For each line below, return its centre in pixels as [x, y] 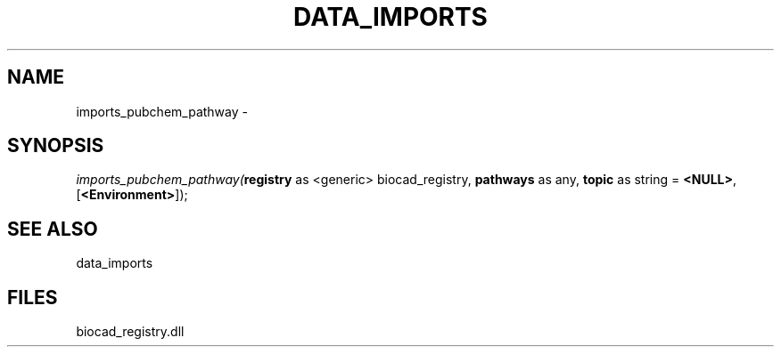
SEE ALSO [53, 229]
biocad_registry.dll [130, 332]
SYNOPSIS [56, 146]
